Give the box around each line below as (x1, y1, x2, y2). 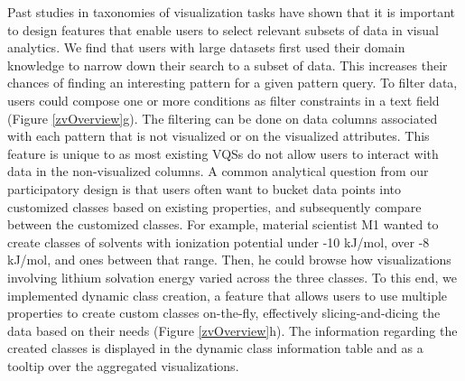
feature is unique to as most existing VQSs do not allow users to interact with (7, 144, 439, 163)
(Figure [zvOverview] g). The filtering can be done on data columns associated (7, 108, 438, 127)
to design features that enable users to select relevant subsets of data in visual (7, 20, 439, 39)
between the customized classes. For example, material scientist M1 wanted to (7, 215, 439, 234)
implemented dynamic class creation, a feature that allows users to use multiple (7, 285, 448, 304)
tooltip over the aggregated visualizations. (7, 356, 239, 375)
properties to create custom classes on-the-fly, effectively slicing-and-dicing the (7, 303, 441, 322)
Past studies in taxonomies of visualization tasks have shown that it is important (7, 3, 455, 21)
